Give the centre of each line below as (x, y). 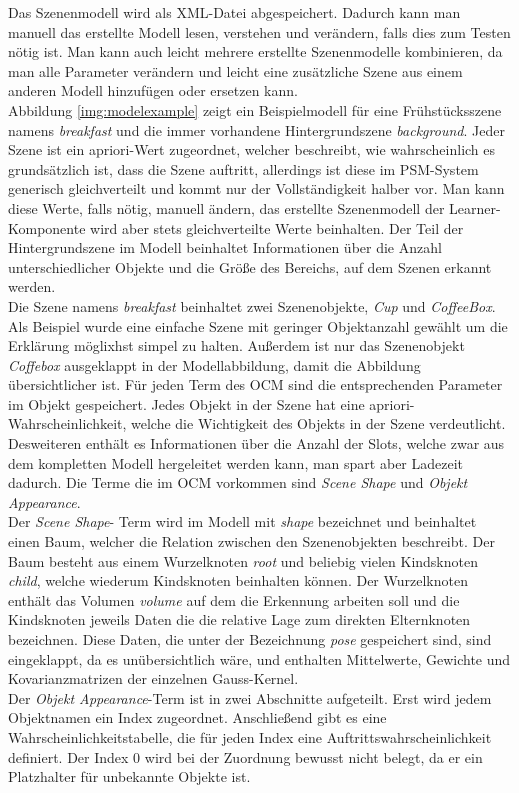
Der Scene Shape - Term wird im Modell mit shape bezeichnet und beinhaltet (242, 521)
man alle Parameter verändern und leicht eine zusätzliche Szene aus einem (235, 70)
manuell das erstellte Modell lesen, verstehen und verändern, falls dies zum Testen (259, 31)
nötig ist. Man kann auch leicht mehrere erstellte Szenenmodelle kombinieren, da (255, 51)
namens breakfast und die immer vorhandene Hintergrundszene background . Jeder (256, 129)
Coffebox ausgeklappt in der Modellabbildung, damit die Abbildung (214, 364)
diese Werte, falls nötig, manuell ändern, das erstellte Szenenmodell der (226, 207)
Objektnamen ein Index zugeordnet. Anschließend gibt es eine (197, 717)
